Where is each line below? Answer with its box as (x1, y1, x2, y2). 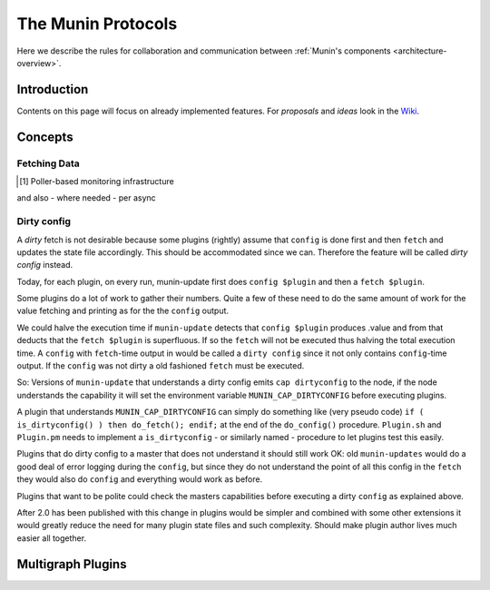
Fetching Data (16, 157, 81, 170)
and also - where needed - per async (16, 192, 156, 203)
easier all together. (16, 532, 86, 544)
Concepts (16, 129, 73, 144)
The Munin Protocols (16, 14, 178, 34)
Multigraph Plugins (16, 556, 127, 572)
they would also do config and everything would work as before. (16, 474, 263, 485)
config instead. (16, 260, 73, 270)
